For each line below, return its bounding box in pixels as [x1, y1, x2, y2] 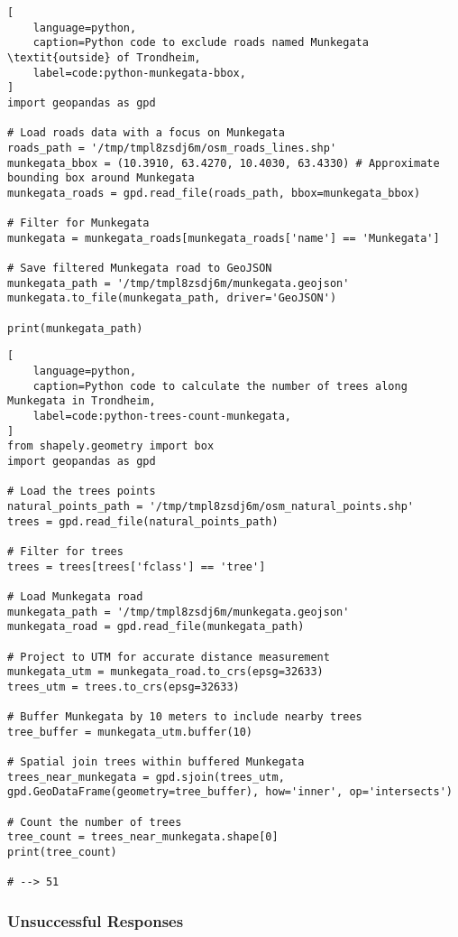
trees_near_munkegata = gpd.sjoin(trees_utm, [7, 770, 285, 784]
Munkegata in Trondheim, [7, 394, 156, 408]
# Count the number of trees [7, 815, 182, 829]
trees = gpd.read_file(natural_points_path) [7, 515, 279, 528]
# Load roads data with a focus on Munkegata [7, 126, 285, 140]
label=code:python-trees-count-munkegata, [32, 410, 291, 423]
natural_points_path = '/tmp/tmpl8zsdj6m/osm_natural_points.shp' [7, 500, 415, 513]
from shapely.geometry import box [7, 440, 215, 453]
